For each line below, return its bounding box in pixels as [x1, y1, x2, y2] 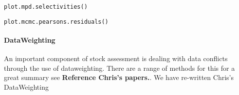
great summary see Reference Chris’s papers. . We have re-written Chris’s [4, 72, 234, 82]
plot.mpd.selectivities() [4, 3, 88, 10]
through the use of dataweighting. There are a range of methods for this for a [4, 63, 235, 73]
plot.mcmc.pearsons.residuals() [4, 18, 109, 25]
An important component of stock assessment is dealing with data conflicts [4, 53, 228, 63]
